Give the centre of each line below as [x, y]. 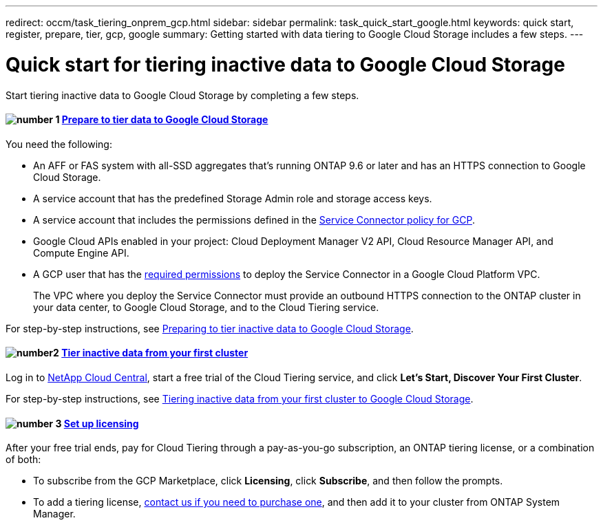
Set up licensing [101, 423]
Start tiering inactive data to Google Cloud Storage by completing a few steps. [182, 95]
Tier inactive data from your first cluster [155, 353]
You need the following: [59, 144]
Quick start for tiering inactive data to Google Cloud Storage [285, 64]
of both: [23, 460]
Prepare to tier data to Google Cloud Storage [165, 120]
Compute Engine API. [81, 253]
